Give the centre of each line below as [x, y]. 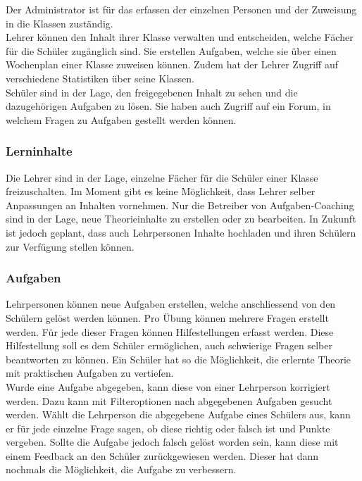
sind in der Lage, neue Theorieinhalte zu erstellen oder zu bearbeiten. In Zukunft [181, 219]
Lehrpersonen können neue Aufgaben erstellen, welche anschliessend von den [171, 304]
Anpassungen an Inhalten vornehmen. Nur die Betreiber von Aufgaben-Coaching [180, 205]
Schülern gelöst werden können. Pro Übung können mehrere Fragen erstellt [167, 317]
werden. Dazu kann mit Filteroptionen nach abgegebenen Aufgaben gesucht [169, 400]
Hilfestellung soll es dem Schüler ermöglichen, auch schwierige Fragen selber [169, 345]
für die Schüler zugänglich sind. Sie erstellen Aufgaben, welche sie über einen [171, 50]
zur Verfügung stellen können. [70, 246]
